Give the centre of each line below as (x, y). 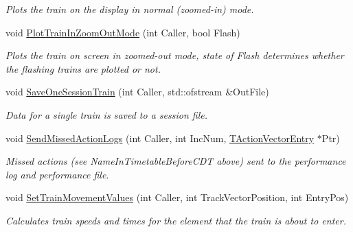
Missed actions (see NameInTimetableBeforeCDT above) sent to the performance (176, 161)
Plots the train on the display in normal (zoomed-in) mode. (130, 9)
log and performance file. (57, 174)
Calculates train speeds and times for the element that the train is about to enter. (176, 220)
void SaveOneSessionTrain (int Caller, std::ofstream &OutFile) (137, 92)
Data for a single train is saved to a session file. (106, 114)
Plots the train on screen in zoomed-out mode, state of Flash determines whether (175, 55)
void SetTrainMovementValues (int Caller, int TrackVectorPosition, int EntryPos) (177, 197)
